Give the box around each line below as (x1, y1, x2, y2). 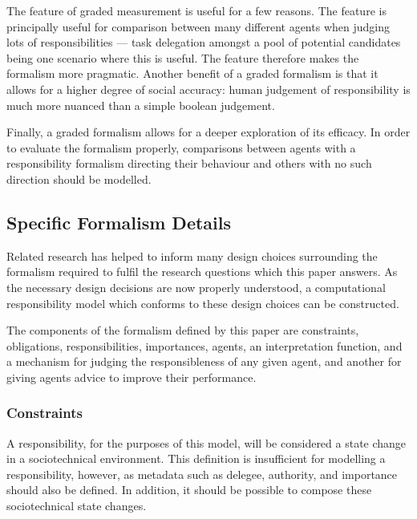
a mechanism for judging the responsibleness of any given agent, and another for (6, 353, 402, 370)
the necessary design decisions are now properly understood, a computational (6, 278, 386, 295)
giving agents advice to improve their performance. (6, 368, 257, 385)
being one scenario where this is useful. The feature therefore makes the (6, 49, 359, 66)
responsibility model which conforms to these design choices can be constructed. (6, 294, 399, 311)
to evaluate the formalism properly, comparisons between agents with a (6, 139, 356, 156)
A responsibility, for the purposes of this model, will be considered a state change (6, 434, 407, 451)
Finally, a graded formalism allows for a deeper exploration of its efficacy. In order (6, 124, 411, 140)
